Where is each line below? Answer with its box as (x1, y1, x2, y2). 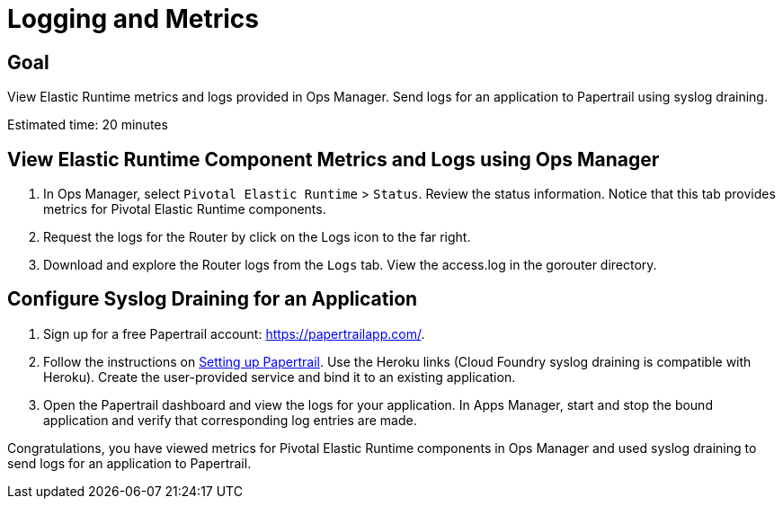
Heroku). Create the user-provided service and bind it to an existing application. (43, 368, 516, 385)
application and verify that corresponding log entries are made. (43, 412, 417, 428)
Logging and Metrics (7, 4, 259, 34)
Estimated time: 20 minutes (7, 117, 168, 133)
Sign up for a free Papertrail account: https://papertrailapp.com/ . (43, 325, 425, 342)
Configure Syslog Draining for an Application (7, 288, 418, 311)
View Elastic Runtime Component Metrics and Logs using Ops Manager (7, 147, 660, 171)
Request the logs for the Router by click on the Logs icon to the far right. (43, 229, 471, 245)
